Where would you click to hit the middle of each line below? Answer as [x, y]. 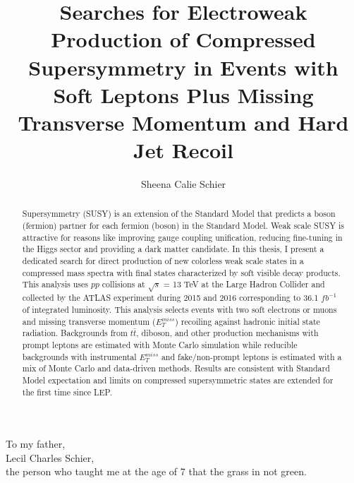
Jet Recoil [183, 150]
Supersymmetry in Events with [183, 67]
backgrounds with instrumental [79, 356]
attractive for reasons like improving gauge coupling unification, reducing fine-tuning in [182, 237]
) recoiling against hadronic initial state [248, 321]
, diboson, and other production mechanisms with [227, 333]
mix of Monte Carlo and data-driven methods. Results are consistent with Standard [176, 368]
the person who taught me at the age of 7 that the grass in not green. [156, 471]
